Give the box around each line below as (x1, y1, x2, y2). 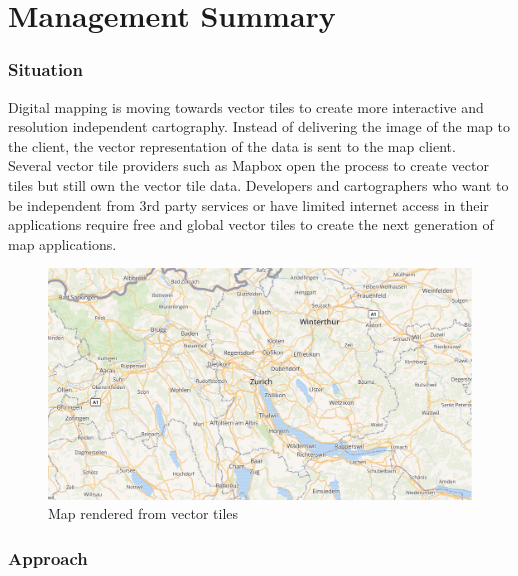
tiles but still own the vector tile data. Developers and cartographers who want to (8, 174, 509, 195)
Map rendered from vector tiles (48, 503, 239, 524)
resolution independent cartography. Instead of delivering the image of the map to (8, 116, 511, 137)
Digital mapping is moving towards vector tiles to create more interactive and (8, 96, 484, 117)
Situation (8, 57, 83, 82)
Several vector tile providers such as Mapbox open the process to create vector (8, 155, 489, 176)
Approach (8, 545, 88, 570)
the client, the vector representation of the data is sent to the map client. (8, 135, 456, 156)
